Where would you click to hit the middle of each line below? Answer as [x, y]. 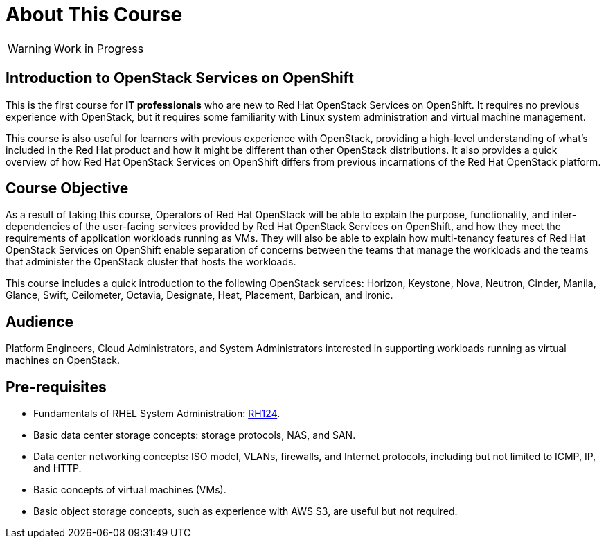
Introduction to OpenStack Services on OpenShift [180, 78]
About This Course [94, 15]
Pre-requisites [56, 387]
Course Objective [67, 188]
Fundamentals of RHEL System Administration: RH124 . [157, 414]
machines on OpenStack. [63, 360]
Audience [40, 322]
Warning [29, 48]
